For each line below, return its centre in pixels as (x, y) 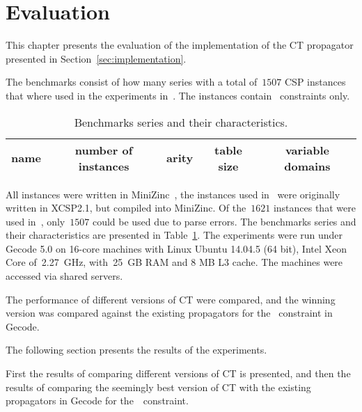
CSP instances (315, 82)
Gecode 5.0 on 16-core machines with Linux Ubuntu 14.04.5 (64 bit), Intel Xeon (176, 248)
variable (307, 150)
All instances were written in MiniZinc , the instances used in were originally (173, 194)
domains (307, 166)
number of (104, 150)
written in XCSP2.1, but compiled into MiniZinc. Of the (126, 208)
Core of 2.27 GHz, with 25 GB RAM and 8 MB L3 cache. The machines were (174, 262)
